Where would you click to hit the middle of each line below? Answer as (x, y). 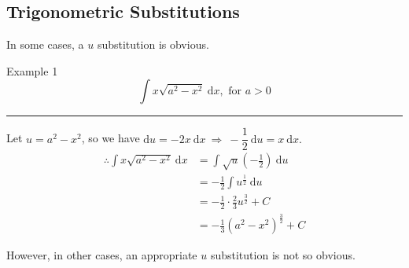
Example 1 (32, 70)
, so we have (111, 138)
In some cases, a (45, 44)
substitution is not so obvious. (283, 255)
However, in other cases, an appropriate (102, 255)
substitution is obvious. (153, 44)
